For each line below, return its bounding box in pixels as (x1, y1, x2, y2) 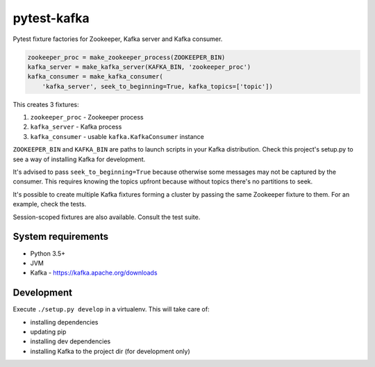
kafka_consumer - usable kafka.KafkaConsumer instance (30, 132, 205, 140)
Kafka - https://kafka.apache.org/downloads (30, 268, 158, 277)
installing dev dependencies (30, 337, 111, 345)
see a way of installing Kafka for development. (12, 155, 146, 163)
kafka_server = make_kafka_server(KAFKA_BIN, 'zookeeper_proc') (27, 63, 251, 71)
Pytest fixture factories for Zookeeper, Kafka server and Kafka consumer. (12, 35, 223, 43)
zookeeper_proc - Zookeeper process (30, 113, 144, 122)
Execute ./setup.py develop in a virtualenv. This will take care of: (12, 305, 210, 313)
